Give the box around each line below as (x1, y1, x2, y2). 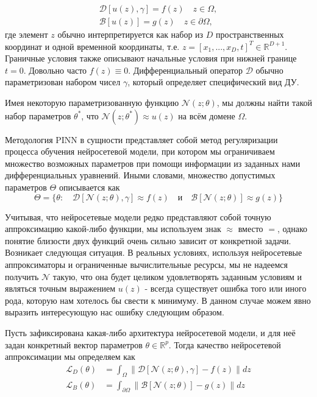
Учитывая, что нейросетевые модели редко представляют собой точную (5, 210, 271, 223)
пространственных (216, 28, 284, 41)
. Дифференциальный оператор (128, 63, 243, 76)
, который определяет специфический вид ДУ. (127, 76, 299, 88)
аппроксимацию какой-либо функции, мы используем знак (5, 222, 221, 235)
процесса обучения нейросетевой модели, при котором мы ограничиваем (5, 145, 275, 158)
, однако (277, 222, 307, 235)
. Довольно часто (23, 63, 87, 76)
